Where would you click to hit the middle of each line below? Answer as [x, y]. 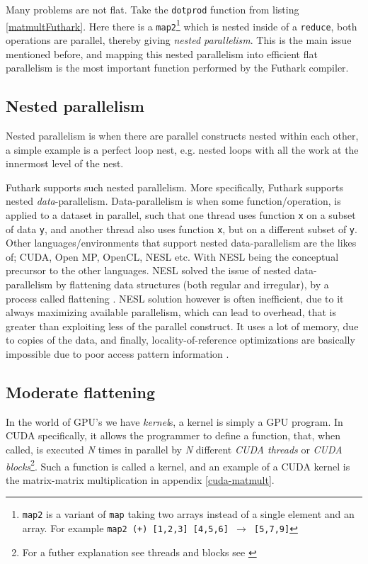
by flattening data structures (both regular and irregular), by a [192, 284]
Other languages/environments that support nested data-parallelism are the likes [181, 243]
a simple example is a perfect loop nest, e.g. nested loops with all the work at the [182, 149]
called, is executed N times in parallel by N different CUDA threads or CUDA [174, 449]
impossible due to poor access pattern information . [117, 353]
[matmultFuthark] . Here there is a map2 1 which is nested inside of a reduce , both [182, 25]
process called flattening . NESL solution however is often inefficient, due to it [175, 298]
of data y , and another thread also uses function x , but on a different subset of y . [182, 229]
